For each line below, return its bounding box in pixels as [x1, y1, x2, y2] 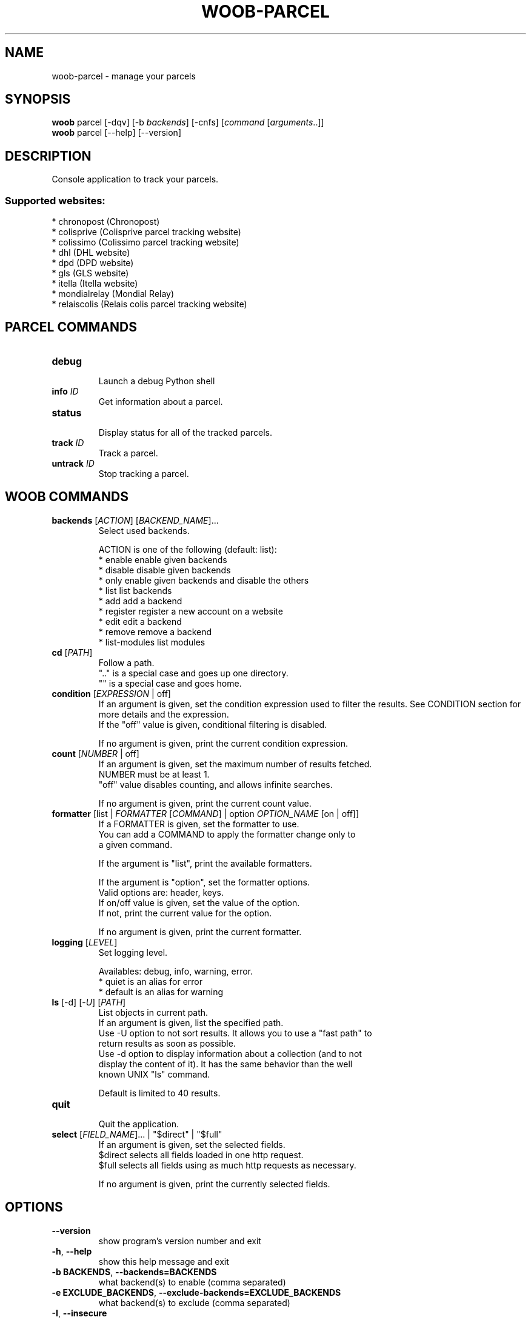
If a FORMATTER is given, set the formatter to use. [98, 818, 299, 829]
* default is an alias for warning [98, 986, 224, 997]
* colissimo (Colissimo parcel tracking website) [52, 237, 239, 248]
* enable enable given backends [98, 554, 227, 565]
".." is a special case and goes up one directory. [98, 667, 289, 678]
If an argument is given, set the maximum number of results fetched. [98, 758, 372, 769]
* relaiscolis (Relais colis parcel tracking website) [52, 299, 247, 310]
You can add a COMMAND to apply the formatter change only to [98, 828, 356, 839]
